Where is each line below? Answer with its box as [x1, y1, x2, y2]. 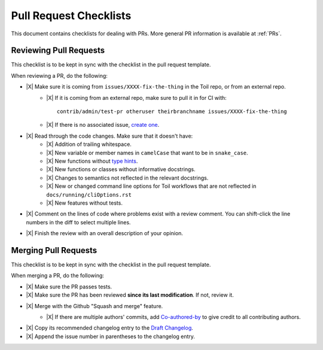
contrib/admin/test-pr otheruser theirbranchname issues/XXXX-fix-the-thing [57, 108, 287, 115]
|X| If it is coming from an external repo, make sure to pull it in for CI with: [46, 94, 227, 101]
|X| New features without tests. [46, 199, 123, 206]
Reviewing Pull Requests [11, 45, 105, 56]
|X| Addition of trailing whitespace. [46, 141, 132, 148]
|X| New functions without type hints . [46, 157, 138, 165]
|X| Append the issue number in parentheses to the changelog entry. [26, 333, 196, 340]
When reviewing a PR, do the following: [11, 72, 108, 79]
